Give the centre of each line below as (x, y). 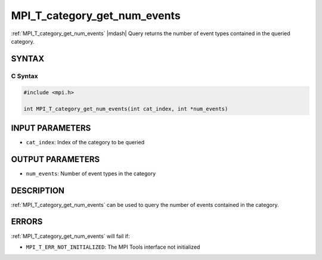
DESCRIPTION (38, 191)
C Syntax (24, 76)
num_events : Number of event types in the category (91, 174)
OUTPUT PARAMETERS (55, 159)
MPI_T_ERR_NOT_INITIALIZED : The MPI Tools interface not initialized (113, 247)
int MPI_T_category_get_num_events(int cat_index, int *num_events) (126, 109)
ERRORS (27, 222)
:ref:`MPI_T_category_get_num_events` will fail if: (71, 236)
